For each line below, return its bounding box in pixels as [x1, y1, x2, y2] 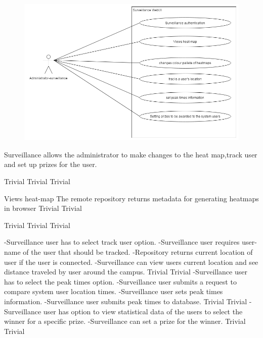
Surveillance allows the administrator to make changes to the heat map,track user [4, 149, 257, 159]
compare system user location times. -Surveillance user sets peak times [4, 286, 223, 297]
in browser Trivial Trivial [4, 203, 82, 213]
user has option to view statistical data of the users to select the [43, 306, 243, 316]
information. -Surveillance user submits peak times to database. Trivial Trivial [4, 296, 247, 307]
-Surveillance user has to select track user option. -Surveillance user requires [4, 237, 240, 247]
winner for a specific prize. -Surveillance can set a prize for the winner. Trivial [4, 316, 246, 326]
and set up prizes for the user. [4, 159, 97, 170]
